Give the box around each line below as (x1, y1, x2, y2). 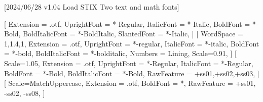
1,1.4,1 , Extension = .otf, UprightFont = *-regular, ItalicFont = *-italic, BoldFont (4, 38, 259, 48)
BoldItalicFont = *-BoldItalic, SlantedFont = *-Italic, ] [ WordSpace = (23, 28, 243, 39)
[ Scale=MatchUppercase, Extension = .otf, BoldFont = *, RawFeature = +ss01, (4, 78, 256, 88)
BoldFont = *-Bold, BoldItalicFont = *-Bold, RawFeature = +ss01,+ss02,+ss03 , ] (4, 68, 259, 78)
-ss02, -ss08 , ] (4, 87, 45, 98)
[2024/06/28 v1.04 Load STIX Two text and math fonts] (4, 2, 179, 12)
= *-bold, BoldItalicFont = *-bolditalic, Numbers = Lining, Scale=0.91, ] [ (4, 48, 237, 59)
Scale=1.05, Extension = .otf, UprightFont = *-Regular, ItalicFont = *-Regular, (4, 58, 253, 68)
